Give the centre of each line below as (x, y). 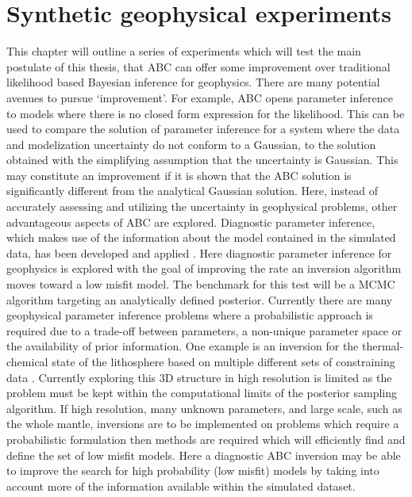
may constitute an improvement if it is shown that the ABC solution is (179, 175)
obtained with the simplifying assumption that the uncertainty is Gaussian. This (202, 160)
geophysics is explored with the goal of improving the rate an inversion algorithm (204, 268)
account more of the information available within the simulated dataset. (181, 486)
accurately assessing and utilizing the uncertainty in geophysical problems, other (202, 206)
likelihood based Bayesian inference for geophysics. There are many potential (193, 82)
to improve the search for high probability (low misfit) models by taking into (193, 470)
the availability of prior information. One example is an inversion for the (183, 346)
